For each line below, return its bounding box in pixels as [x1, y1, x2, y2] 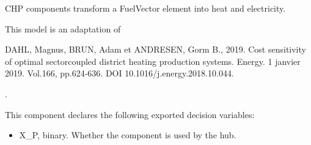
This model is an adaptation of [5, 22, 121, 35]
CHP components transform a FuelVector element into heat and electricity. [5, 2, 286, 14]
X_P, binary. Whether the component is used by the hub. [19, 128, 236, 141]
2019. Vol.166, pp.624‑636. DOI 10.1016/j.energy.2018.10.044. [5, 67, 234, 80]
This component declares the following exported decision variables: [5, 108, 255, 121]
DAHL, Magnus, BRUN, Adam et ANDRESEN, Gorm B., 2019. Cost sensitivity [5, 43, 306, 56]
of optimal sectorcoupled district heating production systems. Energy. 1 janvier [5, 54, 301, 67]
